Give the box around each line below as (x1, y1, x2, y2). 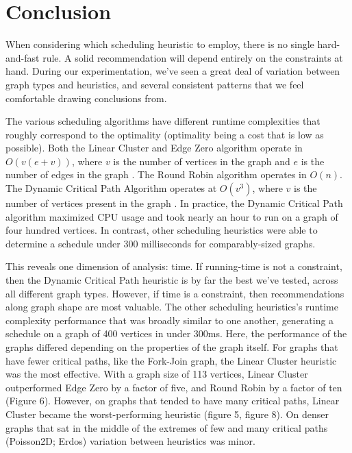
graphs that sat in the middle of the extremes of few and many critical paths (5, 420, 328, 434)
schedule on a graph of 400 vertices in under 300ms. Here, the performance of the (5, 326, 347, 341)
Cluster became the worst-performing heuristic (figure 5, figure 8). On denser (5, 406, 329, 421)
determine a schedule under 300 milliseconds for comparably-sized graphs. (5, 236, 316, 250)
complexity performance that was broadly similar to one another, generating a (5, 313, 334, 327)
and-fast (5, 50, 40, 64)
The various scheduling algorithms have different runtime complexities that (5, 114, 320, 128)
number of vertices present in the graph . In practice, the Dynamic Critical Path (5, 196, 343, 210)
